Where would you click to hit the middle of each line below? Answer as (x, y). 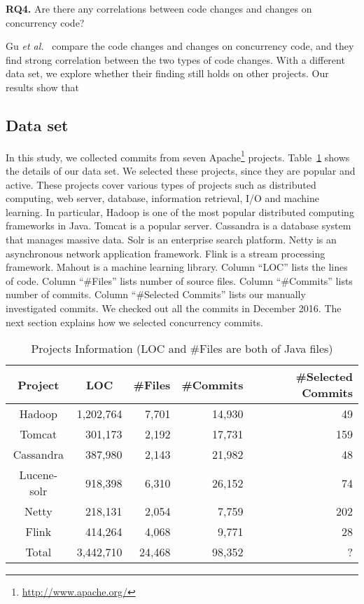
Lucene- (38, 475)
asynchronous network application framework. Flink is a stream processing (166, 253)
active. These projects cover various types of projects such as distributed (161, 184)
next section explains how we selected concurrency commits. (134, 322)
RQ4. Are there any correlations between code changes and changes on (159, 8)
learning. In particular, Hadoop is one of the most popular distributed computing (180, 212)
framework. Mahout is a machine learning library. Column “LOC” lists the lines (177, 267)
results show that (42, 87)
